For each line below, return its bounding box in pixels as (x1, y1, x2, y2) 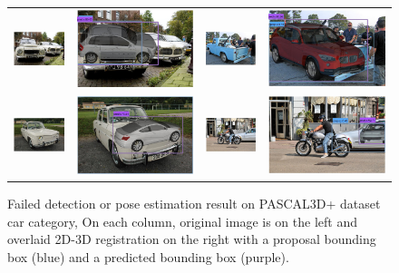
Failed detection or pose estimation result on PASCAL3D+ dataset (7, 193, 381, 212)
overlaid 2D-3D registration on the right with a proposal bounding (7, 229, 376, 249)
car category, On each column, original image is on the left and (7, 211, 357, 230)
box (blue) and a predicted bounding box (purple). (7, 247, 289, 266)
